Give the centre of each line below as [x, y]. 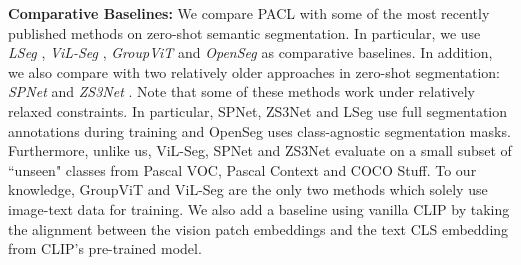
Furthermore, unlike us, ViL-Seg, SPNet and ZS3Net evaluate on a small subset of [260, 150]
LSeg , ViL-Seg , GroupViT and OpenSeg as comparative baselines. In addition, [250, 52]
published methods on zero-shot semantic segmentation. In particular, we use [244, 32]
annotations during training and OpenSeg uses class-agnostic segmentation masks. [259, 130]
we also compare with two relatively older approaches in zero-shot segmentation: [254, 71]
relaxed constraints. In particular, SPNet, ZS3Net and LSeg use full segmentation [258, 110]
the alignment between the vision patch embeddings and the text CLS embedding [258, 228]
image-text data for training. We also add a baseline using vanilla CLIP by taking [259, 208]
